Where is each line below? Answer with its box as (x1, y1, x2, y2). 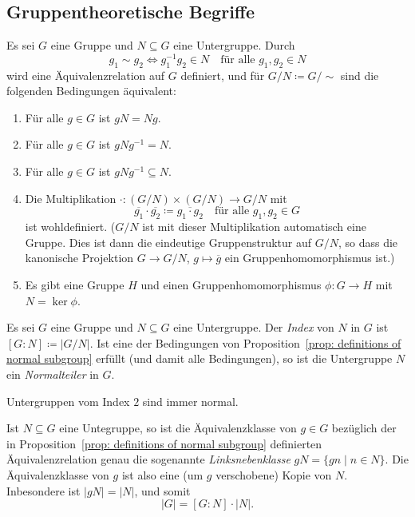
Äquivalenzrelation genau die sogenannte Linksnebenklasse (6, 451, 290, 467)
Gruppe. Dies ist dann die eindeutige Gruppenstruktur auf (25, 233, 312, 250)
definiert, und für (180, 66, 265, 83)
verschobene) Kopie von (215, 466, 332, 483)
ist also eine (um (121, 466, 204, 483)
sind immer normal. (142, 392, 239, 409)
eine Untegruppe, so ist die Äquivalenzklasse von (59, 420, 297, 436)
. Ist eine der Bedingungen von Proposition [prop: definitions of (89, 334, 401, 351)
